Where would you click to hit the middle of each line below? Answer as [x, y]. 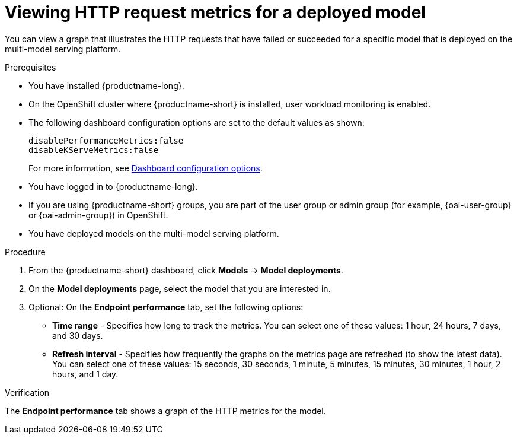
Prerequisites [31, 67]
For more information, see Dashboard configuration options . [146, 168]
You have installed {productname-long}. [106, 85]
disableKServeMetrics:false [94, 150]
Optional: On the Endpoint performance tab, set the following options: [166, 307]
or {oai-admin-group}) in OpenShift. [98, 215]
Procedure [25, 252]
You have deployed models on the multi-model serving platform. [154, 233]
